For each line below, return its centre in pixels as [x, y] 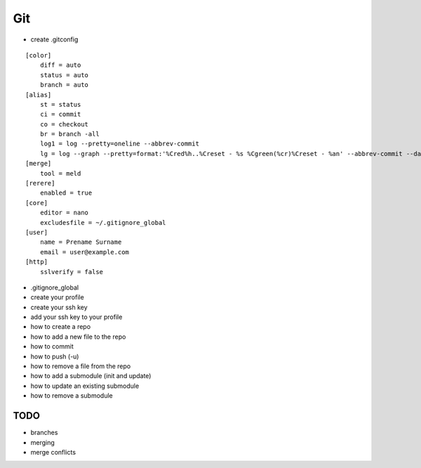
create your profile [57, 297]
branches [44, 433]
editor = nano [64, 213]
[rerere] [40, 183]
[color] [39, 55]
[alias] [39, 95]
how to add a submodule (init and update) [91, 376]
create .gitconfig [54, 39]
